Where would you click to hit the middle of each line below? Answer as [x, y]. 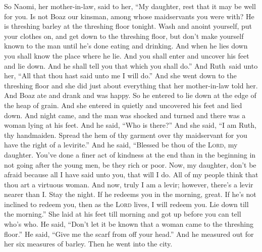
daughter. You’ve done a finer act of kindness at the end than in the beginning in [130, 154]
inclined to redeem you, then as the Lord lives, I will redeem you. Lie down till [126, 204]
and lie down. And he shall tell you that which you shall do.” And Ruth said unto [131, 65]
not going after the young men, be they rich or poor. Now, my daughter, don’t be [130, 164]
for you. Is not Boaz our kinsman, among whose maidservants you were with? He [129, 16]
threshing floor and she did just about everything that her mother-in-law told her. [131, 85]
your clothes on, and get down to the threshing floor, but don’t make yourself [124, 36]
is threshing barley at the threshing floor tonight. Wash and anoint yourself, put [128, 26]
